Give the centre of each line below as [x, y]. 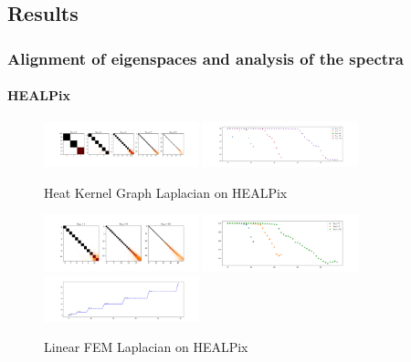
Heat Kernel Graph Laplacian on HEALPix [166, 192]
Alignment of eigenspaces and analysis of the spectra [205, 58]
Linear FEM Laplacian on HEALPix [146, 347]
